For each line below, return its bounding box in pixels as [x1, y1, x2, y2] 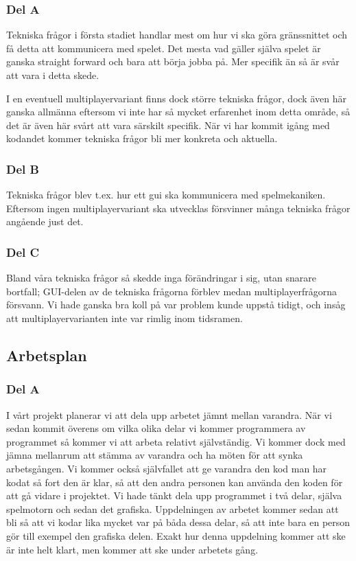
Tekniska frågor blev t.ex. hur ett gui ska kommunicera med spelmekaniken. [6, 187, 326, 202]
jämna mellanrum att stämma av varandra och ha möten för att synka [6, 448, 303, 462]
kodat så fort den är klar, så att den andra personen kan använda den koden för [6, 474, 343, 489]
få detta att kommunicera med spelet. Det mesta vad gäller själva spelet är [6, 41, 321, 55]
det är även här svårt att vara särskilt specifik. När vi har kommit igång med [6, 117, 330, 132]
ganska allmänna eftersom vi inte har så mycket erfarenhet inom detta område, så [6, 104, 351, 119]
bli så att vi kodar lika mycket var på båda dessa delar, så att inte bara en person [6, 515, 351, 529]
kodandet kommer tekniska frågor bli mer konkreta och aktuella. [6, 131, 278, 146]
